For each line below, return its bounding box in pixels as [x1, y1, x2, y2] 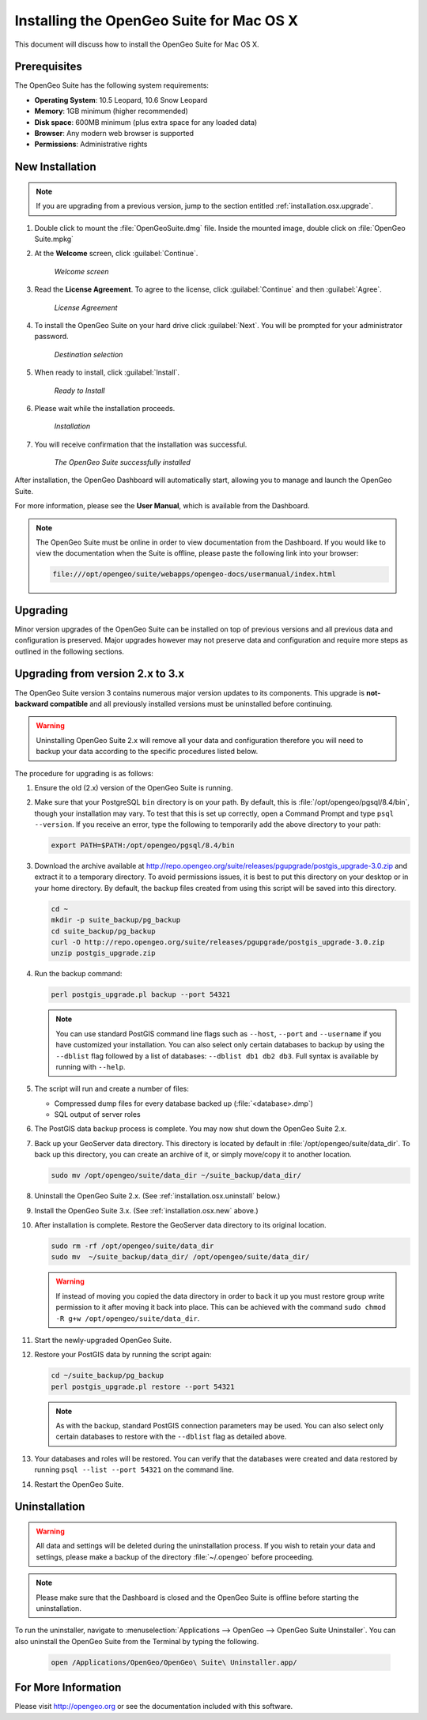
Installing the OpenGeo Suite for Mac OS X [14, 12, 299, 29]
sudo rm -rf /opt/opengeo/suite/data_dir [51, 1241, 214, 1250]
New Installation [14, 160, 96, 174]
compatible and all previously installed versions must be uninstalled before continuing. [49, 699, 333, 708]
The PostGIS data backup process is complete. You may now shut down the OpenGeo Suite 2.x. [34, 1124, 347, 1133]
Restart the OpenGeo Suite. [34, 1479, 124, 1489]
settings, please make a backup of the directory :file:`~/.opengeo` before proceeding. [36, 1552, 314, 1561]
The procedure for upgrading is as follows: [14, 768, 154, 778]
